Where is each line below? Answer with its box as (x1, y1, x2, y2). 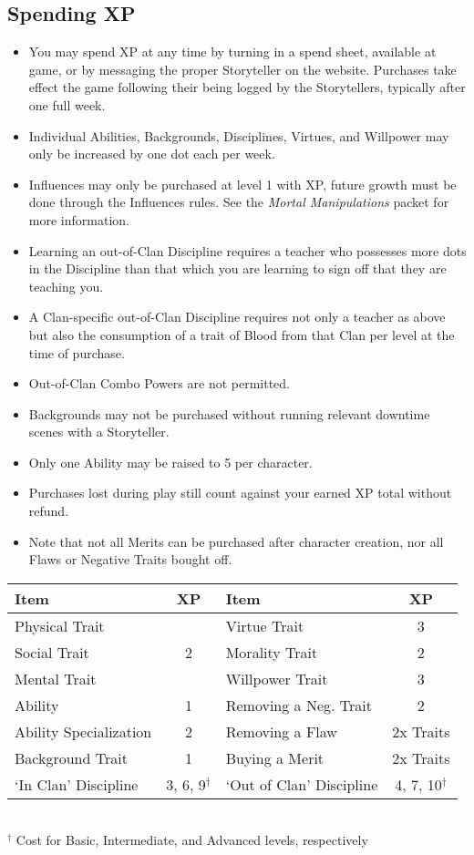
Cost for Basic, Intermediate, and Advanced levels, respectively (15, 830, 368, 850)
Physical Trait (15, 614, 105, 636)
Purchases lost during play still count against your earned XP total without (28, 483, 452, 502)
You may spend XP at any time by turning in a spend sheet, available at (28, 42, 437, 61)
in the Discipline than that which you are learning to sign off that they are (28, 259, 447, 278)
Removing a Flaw (225, 720, 337, 742)
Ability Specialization (15, 720, 152, 742)
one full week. (28, 95, 106, 114)
